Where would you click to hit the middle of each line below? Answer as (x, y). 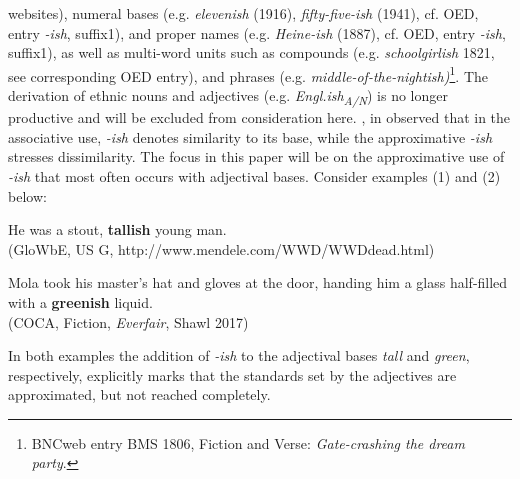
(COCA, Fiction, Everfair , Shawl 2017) (128, 321)
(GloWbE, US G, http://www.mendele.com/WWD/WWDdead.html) (221, 248)
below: (27, 195)
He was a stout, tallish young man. (117, 229)
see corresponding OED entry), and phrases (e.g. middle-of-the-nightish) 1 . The (248, 74)
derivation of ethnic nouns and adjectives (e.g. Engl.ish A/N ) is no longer (228, 96)
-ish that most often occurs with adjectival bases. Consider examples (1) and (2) (254, 175)
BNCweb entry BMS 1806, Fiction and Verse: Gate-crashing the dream (248, 442)
